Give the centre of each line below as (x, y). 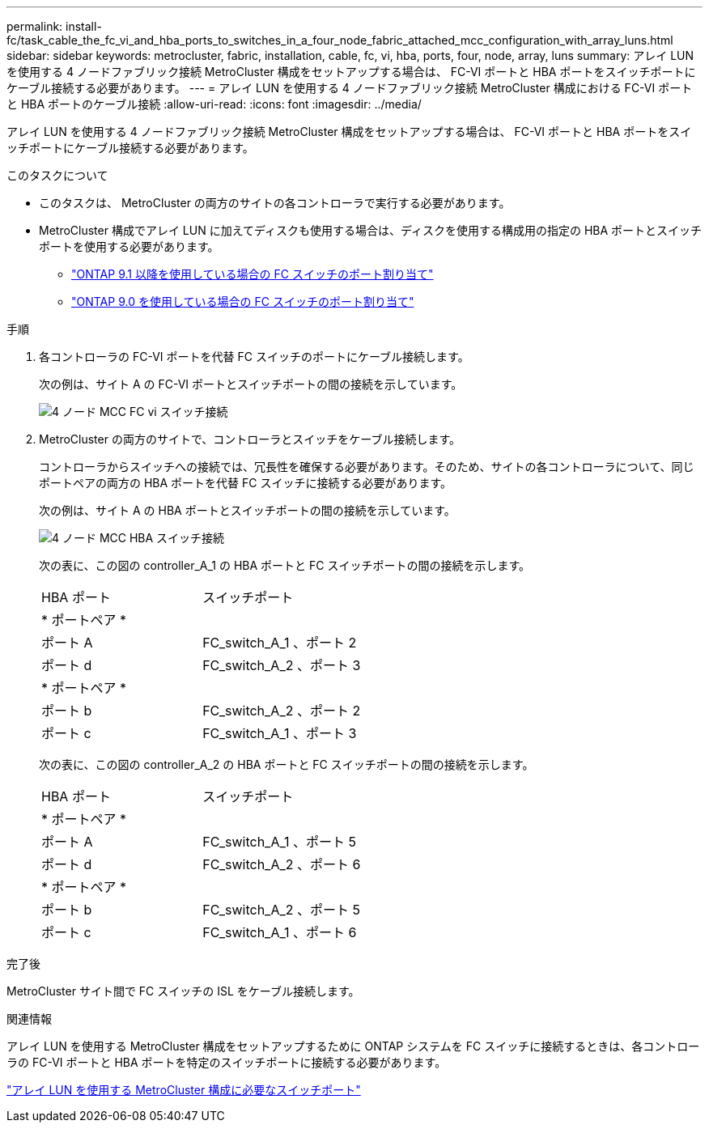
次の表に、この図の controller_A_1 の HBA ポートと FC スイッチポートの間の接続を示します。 (285, 565)
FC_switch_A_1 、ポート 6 (280, 932)
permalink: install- (54, 26)
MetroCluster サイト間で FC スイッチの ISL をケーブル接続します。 (183, 991)
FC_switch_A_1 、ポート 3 (280, 733)
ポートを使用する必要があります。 (129, 246)
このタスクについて (57, 175)
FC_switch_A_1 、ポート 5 (280, 842)
